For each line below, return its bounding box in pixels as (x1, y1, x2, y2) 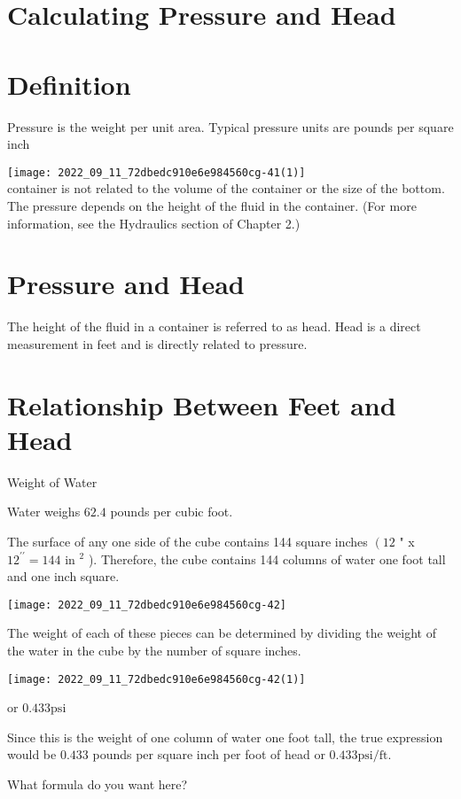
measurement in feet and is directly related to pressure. (7, 334, 308, 353)
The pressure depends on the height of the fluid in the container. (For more (7, 196, 417, 214)
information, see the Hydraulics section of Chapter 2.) (7, 213, 301, 232)
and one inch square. (7, 567, 120, 586)
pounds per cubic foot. (110, 502, 233, 521)
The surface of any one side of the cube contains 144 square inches (7, 531, 368, 550)
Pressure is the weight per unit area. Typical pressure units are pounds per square (7, 117, 454, 136)
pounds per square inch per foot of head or (92, 745, 325, 764)
